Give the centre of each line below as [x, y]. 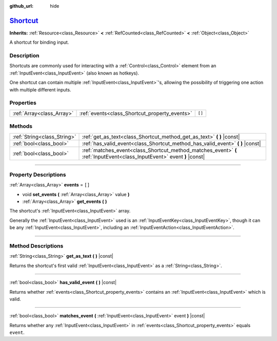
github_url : [21, 6]
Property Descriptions [38, 175]
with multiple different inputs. [40, 89]
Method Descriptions [36, 245]
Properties [23, 103]
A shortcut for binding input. [39, 42]
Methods [21, 126]
